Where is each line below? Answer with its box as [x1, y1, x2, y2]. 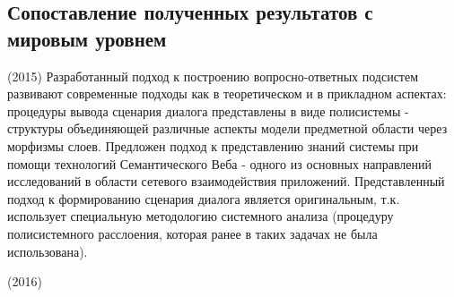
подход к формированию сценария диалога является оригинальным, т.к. [7, 189, 400, 208]
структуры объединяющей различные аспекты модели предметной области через [7, 119, 448, 138]
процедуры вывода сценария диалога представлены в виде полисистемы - [7, 101, 409, 120]
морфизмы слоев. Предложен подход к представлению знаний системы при [7, 136, 419, 155]
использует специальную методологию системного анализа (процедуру [7, 207, 394, 225]
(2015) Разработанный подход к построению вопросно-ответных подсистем [7, 66, 419, 85]
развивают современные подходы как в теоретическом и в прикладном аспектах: [7, 84, 447, 103]
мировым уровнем [7, 24, 167, 52]
